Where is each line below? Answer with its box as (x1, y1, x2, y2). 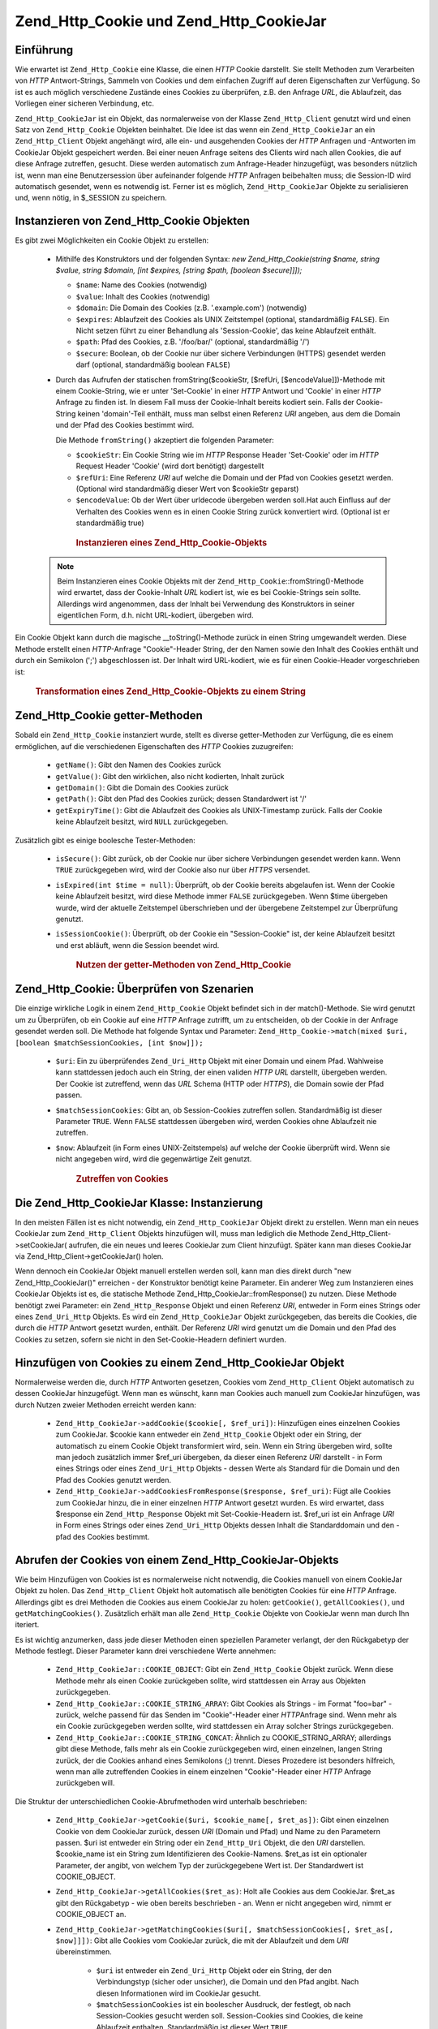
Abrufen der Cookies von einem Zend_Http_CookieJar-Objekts (15, 1553, 339, 1566)
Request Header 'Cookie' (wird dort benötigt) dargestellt (75, 461, 264, 471)
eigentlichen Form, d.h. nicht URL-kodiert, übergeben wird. (57, 610, 254, 620)
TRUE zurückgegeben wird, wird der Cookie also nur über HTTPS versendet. (55, 865, 311, 875)
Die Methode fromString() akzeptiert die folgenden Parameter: (55, 435, 275, 445)
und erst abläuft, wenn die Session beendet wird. (55, 940, 220, 950)
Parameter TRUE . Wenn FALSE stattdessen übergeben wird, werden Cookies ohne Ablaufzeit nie (55, 1116, 377, 1126)
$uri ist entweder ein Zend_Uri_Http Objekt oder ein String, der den (96, 1965, 333, 1975)
